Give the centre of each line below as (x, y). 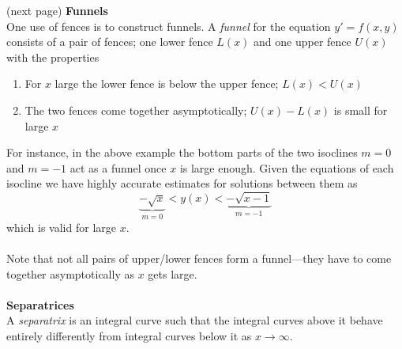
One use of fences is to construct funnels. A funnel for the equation (169, 26)
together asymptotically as (70, 273)
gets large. (173, 273)
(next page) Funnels (57, 10)
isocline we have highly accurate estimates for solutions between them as (182, 183)
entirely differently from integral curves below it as (129, 336)
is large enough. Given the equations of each (287, 167)
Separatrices (40, 304)
